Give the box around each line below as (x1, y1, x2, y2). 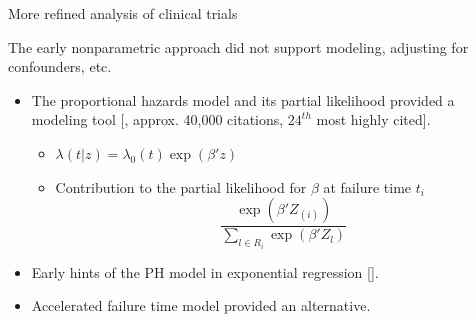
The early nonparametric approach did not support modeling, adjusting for (8, 36, 469, 57)
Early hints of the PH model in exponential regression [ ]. (31, 261, 379, 282)
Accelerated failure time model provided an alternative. (31, 295, 371, 316)
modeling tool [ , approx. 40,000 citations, (31, 109, 284, 130)
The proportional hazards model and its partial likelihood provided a (31, 89, 455, 110)
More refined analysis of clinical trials (8, 3, 238, 23)
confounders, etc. (8, 56, 112, 77)
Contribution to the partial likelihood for (55, 176, 307, 197)
